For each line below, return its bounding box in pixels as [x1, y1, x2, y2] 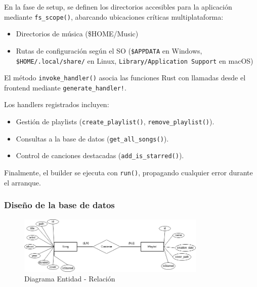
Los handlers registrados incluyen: [4, 99, 109, 110]
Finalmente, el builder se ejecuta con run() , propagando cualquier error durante [4, 167, 253, 178]
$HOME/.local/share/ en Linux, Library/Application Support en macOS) [16, 55, 253, 66]
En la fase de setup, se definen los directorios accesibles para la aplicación [4, 2, 232, 12]
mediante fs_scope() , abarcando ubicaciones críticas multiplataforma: [4, 11, 224, 22]
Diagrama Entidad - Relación [24, 273, 115, 284]
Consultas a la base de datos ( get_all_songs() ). [16, 133, 169, 143]
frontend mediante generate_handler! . [4, 82, 126, 92]
